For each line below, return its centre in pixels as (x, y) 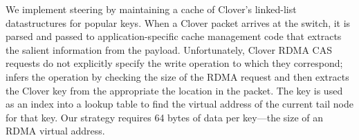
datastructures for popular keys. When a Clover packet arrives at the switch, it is (178, 22)
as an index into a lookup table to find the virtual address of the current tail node (179, 104)
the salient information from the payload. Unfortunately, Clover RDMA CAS (169, 49)
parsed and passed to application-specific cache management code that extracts (174, 36)
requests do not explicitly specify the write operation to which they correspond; (174, 63)
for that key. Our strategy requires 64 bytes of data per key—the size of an (165, 117)
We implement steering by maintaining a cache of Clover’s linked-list (151, 9)
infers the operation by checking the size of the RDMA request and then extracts (177, 76)
